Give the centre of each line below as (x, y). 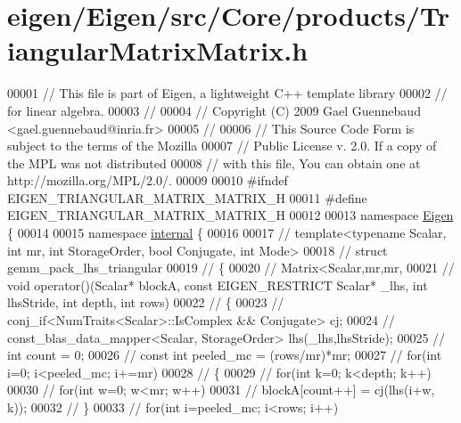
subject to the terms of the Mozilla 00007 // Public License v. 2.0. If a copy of (222, 146)
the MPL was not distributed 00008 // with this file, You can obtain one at (214, 163)
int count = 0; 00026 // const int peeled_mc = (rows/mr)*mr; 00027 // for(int (225, 355)
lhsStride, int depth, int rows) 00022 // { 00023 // (146, 302)
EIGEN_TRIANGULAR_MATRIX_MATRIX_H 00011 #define (187, 197)
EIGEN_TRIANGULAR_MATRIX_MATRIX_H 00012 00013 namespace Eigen (230, 215)
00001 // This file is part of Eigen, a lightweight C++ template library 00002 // (227, 93)
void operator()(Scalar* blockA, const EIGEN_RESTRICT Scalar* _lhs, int (218, 285)
